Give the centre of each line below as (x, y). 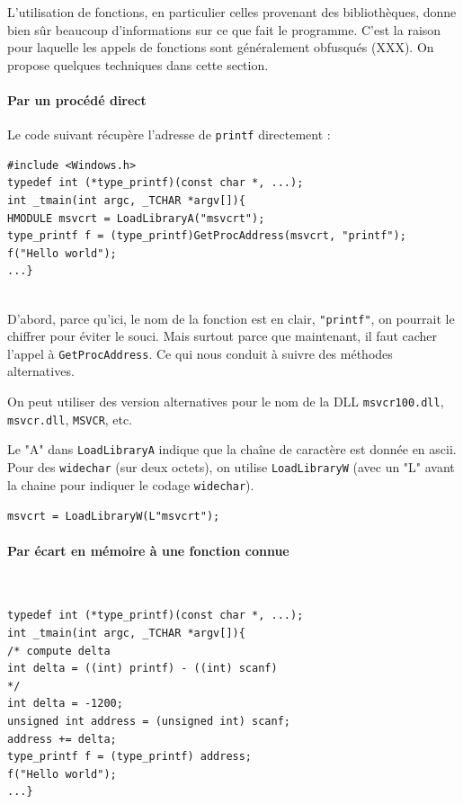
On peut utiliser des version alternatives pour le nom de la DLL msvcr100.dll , (226, 402)
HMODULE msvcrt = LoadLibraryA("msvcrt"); (136, 218)
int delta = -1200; (65, 704)
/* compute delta (59, 651)
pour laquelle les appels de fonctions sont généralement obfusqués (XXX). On (221, 47)
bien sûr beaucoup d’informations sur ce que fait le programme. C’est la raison (224, 29)
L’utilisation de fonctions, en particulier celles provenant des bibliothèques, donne (232, 12)
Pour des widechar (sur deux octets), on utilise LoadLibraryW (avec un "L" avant (231, 467)
